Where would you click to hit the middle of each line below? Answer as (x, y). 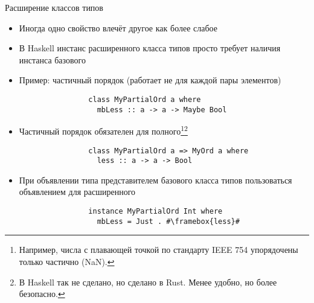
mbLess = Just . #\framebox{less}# (168, 221)
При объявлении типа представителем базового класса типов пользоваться (155, 180)
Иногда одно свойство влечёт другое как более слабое (118, 27)
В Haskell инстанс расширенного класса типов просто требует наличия (150, 48)
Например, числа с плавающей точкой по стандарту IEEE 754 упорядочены (159, 250)
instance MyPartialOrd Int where (155, 212)
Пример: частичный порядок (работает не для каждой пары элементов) (150, 80)
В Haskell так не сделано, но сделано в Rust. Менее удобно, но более (148, 282)
